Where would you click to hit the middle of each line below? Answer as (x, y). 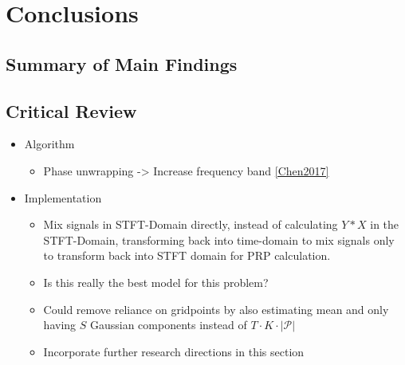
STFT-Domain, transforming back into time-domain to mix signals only (219, 239)
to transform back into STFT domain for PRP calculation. (187, 255)
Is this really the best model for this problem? (156, 282)
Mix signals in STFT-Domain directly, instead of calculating (191, 224)
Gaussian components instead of (168, 325)
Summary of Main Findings (122, 63)
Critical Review (71, 110)
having (60, 325)
